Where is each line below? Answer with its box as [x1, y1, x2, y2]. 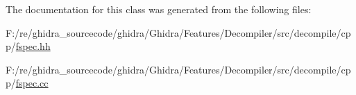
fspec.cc [15, 76, 49, 90]
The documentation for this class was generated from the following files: [6, 2, 312, 16]
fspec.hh [15, 39, 51, 53]
